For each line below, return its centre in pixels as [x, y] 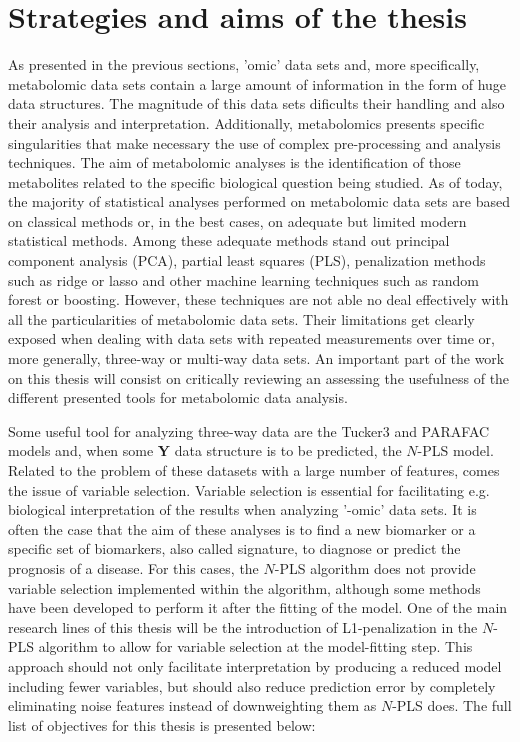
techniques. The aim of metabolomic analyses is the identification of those [234, 162]
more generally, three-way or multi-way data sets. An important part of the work [256, 358]
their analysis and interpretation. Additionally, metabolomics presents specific [246, 122]
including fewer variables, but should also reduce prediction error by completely [252, 685]
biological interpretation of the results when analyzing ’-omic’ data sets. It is [242, 509]
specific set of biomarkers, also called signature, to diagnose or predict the [234, 548]
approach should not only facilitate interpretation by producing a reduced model [255, 665]
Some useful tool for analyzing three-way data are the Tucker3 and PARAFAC [249, 430]
